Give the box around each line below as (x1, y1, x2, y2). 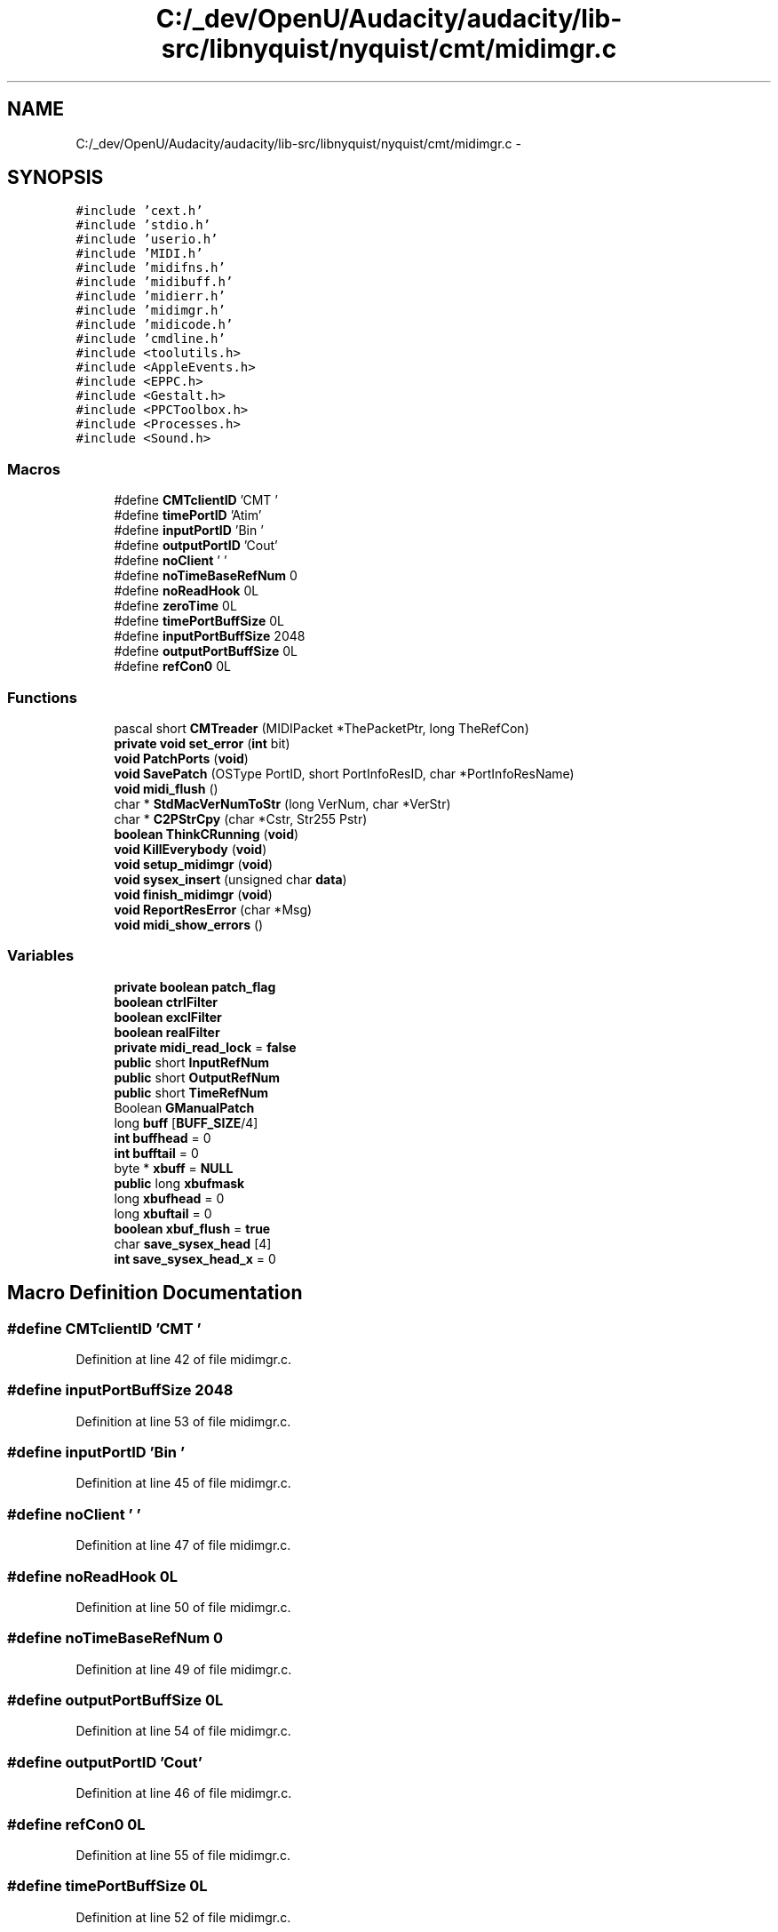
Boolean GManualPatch (114, 1099, 255, 1115)
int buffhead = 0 (114, 1130, 211, 1146)
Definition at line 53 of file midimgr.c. (75, 1413, 291, 1429)
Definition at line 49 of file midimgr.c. (75, 1661, 292, 1677)
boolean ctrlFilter (114, 994, 218, 1010)
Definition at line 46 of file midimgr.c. (75, 1785, 292, 1801)
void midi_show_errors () (114, 916, 264, 932)
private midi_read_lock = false (114, 1039, 297, 1055)
